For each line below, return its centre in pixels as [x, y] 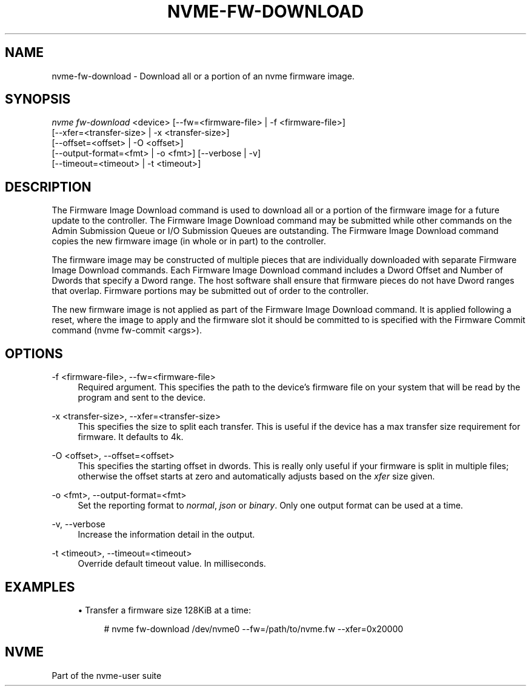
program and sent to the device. [142, 398]
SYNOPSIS [38, 99]
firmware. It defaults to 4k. [131, 437]
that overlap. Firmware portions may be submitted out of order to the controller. [210, 291]
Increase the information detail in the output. [166, 535]
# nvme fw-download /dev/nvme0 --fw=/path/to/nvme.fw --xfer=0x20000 [254, 629]
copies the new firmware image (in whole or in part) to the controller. [189, 241]
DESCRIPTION [48, 187]
